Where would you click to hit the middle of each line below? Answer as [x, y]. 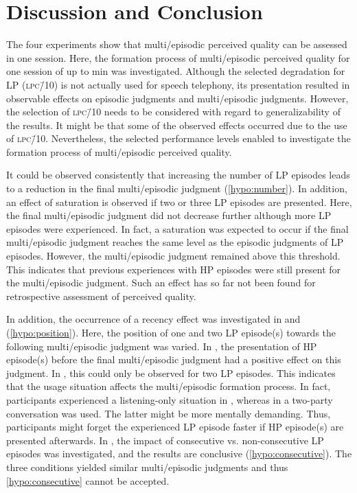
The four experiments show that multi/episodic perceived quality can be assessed [177, 44]
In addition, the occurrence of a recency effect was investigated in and [153, 319]
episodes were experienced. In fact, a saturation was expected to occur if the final [177, 228]
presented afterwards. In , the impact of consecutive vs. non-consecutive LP [165, 440]
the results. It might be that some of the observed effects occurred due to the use [177, 125]
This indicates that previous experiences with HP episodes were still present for [174, 269]
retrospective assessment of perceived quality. [101, 296]
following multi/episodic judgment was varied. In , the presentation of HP [162, 346]
